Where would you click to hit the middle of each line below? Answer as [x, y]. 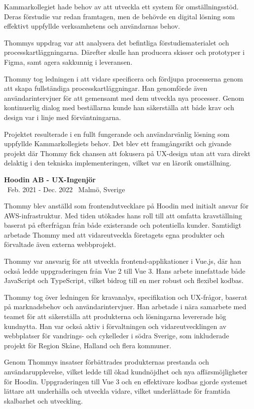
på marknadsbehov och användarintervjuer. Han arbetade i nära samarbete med [125, 307]
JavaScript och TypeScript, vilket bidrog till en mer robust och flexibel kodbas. [124, 280]
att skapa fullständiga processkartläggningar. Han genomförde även [106, 88]
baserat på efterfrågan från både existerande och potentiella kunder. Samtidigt [123, 225]
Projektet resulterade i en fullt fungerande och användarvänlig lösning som [117, 134]
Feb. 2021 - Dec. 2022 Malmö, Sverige [66, 189]
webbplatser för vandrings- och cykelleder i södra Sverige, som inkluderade [117, 336]
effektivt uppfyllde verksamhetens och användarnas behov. [92, 26]
